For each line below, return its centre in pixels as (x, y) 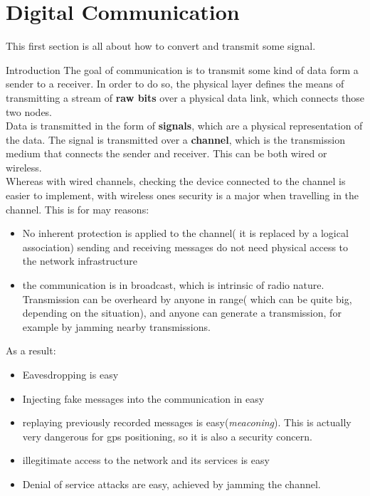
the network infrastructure (80, 261)
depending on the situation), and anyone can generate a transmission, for (182, 313)
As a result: (31, 350)
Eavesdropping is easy (70, 374)
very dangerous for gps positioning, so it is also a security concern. (167, 436)
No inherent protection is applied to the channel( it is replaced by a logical (185, 233)
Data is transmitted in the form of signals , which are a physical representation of (184, 126)
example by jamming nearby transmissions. (116, 326)
